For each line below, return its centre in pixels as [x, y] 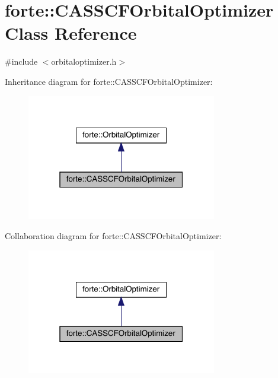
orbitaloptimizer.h [84, 61]
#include [21, 61]
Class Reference [71, 33]
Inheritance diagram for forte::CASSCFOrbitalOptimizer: [109, 81]
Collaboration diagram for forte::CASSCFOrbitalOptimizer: [113, 235]
